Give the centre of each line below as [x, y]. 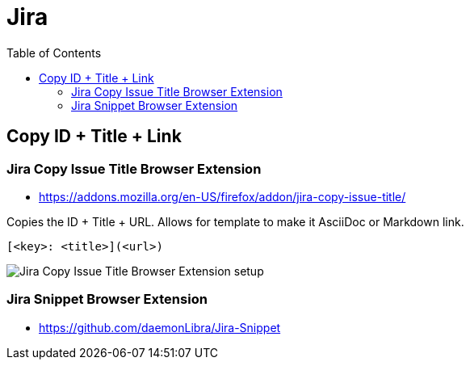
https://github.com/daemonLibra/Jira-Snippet [160, 327]
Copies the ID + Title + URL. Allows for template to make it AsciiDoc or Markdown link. [235, 221]
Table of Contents [54, 53]
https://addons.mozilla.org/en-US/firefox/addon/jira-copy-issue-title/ [222, 196]
